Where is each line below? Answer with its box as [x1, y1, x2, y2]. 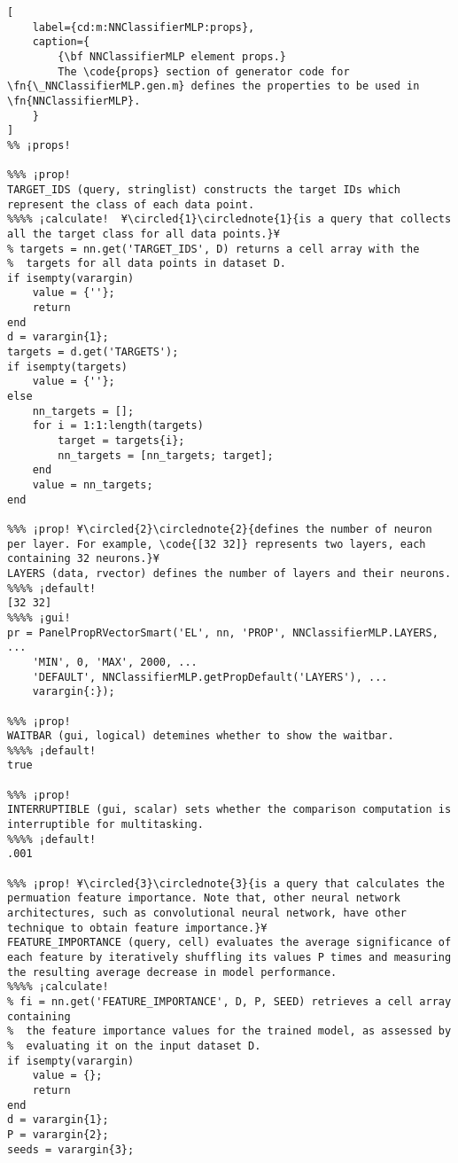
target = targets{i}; [58, 434, 185, 448]
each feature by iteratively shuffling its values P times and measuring [7, 951, 452, 964]
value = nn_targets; [32, 479, 153, 491]
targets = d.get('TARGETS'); [7, 346, 179, 359]
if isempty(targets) [7, 360, 128, 373]
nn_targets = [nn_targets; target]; [58, 449, 274, 462]
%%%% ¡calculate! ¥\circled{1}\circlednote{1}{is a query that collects [7, 213, 452, 226]
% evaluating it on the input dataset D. [7, 1039, 261, 1052]
